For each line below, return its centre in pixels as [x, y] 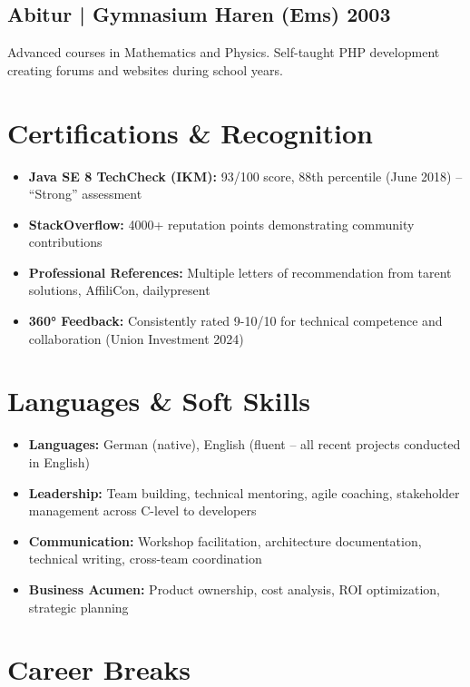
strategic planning [78, 607]
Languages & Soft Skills [159, 401]
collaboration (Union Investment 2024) [136, 338]
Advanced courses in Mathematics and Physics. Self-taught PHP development [224, 52]
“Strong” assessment [85, 194]
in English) [59, 461]
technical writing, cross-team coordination [145, 559]
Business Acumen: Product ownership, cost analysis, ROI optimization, [234, 589]
